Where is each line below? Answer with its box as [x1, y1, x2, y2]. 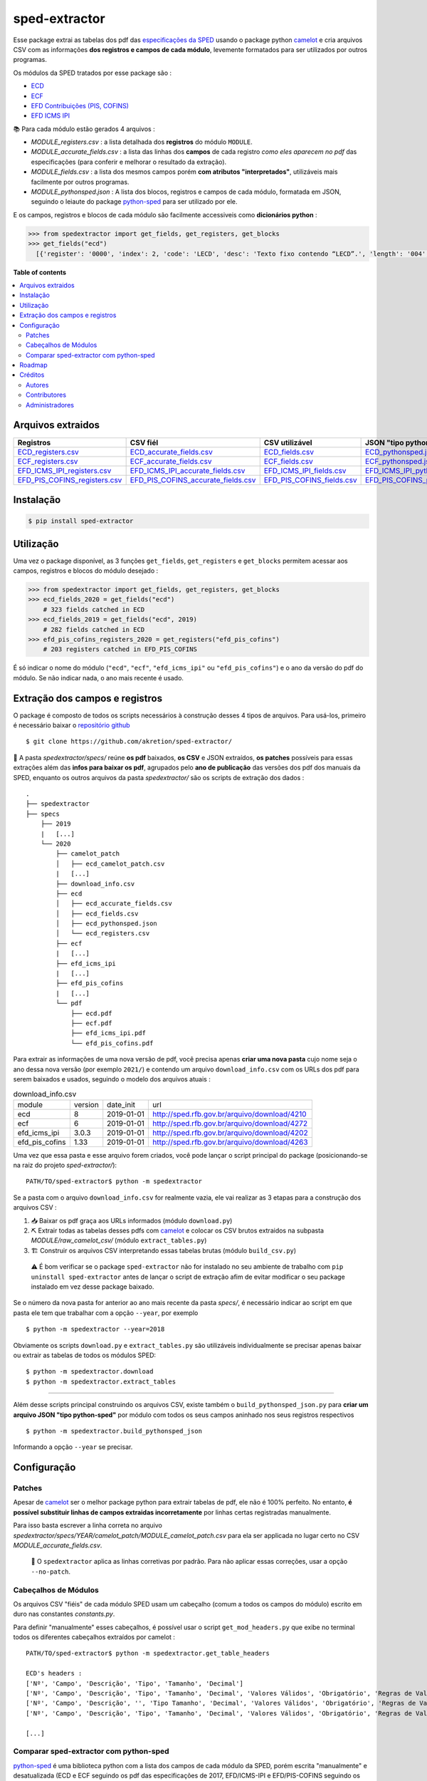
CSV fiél [130, 437, 159, 447]
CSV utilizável [263, 437, 312, 447]
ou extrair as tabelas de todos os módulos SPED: [13, 1351, 157, 1359]
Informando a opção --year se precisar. [13, 1443, 133, 1451]
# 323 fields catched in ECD [43, 606, 145, 613]
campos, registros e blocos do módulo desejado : [13, 566, 159, 575]
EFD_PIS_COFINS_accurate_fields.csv [130, 474, 256, 484]
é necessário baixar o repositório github [13, 721, 131, 729]
